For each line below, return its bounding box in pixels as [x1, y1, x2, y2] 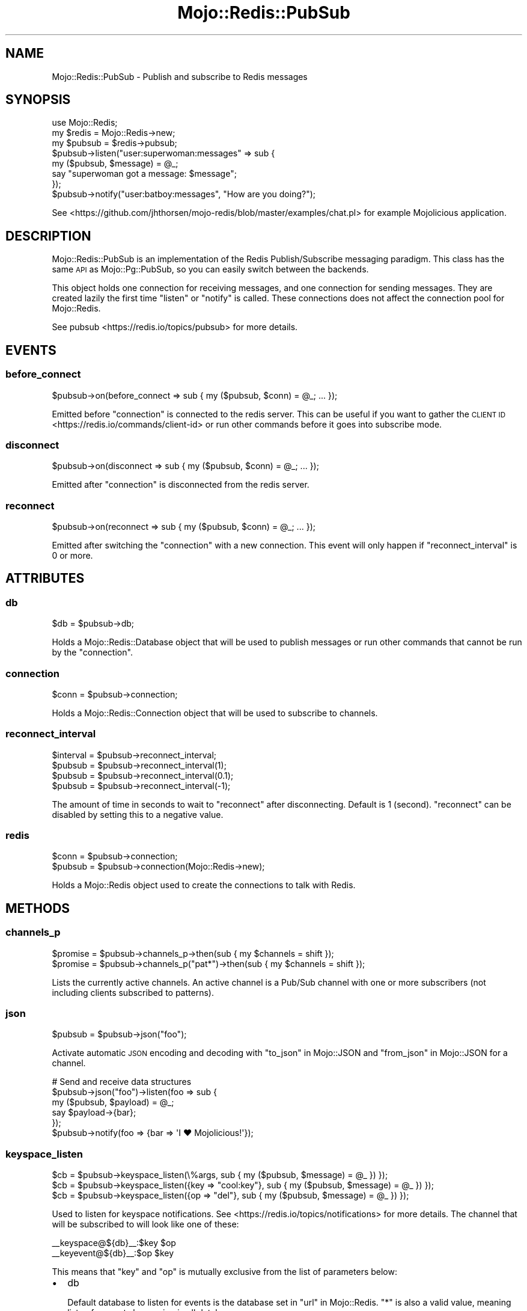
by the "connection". [52, 647, 133, 658]
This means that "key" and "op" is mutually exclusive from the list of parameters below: [52, 1266, 397, 1277]
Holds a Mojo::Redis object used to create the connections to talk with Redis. [52, 880, 356, 891]
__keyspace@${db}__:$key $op [52, 1238, 176, 1248]
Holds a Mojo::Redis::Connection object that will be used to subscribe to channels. [52, 707, 378, 718]
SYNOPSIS [5, 92, 71, 108]
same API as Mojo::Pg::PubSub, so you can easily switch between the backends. [52, 264, 369, 275]
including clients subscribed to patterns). [52, 987, 214, 998]
